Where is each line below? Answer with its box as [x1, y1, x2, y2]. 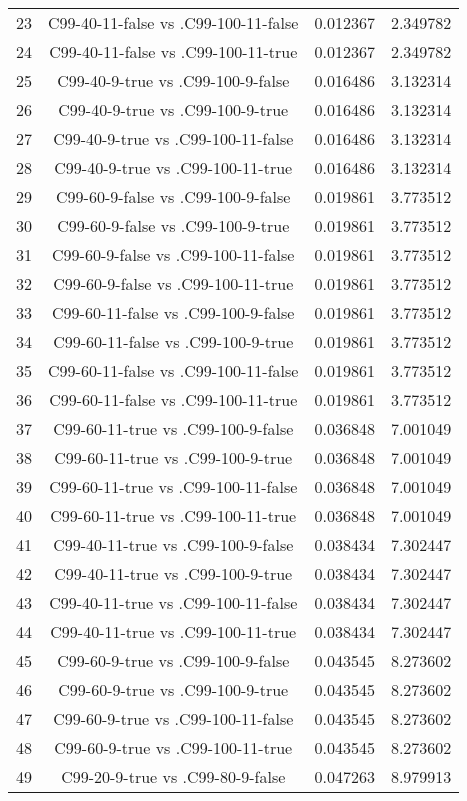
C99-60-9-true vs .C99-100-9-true [58, 678, 289, 701]
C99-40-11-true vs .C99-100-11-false [49, 591, 298, 614]
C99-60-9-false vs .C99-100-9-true [57, 214, 290, 237]
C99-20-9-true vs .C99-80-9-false [61, 765, 286, 788]
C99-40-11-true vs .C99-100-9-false [53, 533, 294, 556]
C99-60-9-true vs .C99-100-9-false [57, 649, 290, 672]
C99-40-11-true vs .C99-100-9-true [54, 562, 293, 585]
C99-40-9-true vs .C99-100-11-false [53, 127, 294, 150]
